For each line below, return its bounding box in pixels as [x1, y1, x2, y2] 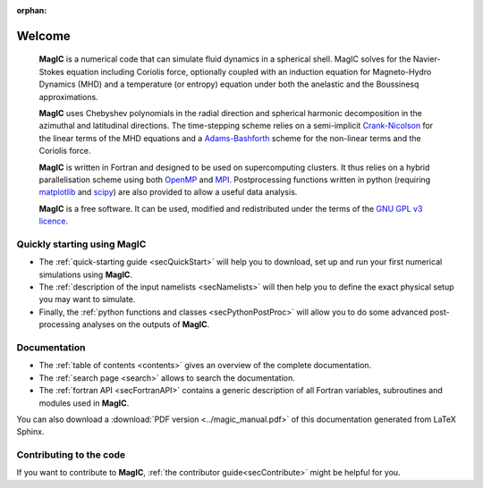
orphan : [16, 5, 47, 15]
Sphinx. [16, 426, 45, 437]
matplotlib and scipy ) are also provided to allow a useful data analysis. [38, 187, 298, 198]
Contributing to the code [16, 449, 126, 461]
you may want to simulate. [38, 294, 136, 305]
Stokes [38, 66, 64, 77]
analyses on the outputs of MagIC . [81, 319, 210, 330]
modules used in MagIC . [38, 398, 130, 408]
